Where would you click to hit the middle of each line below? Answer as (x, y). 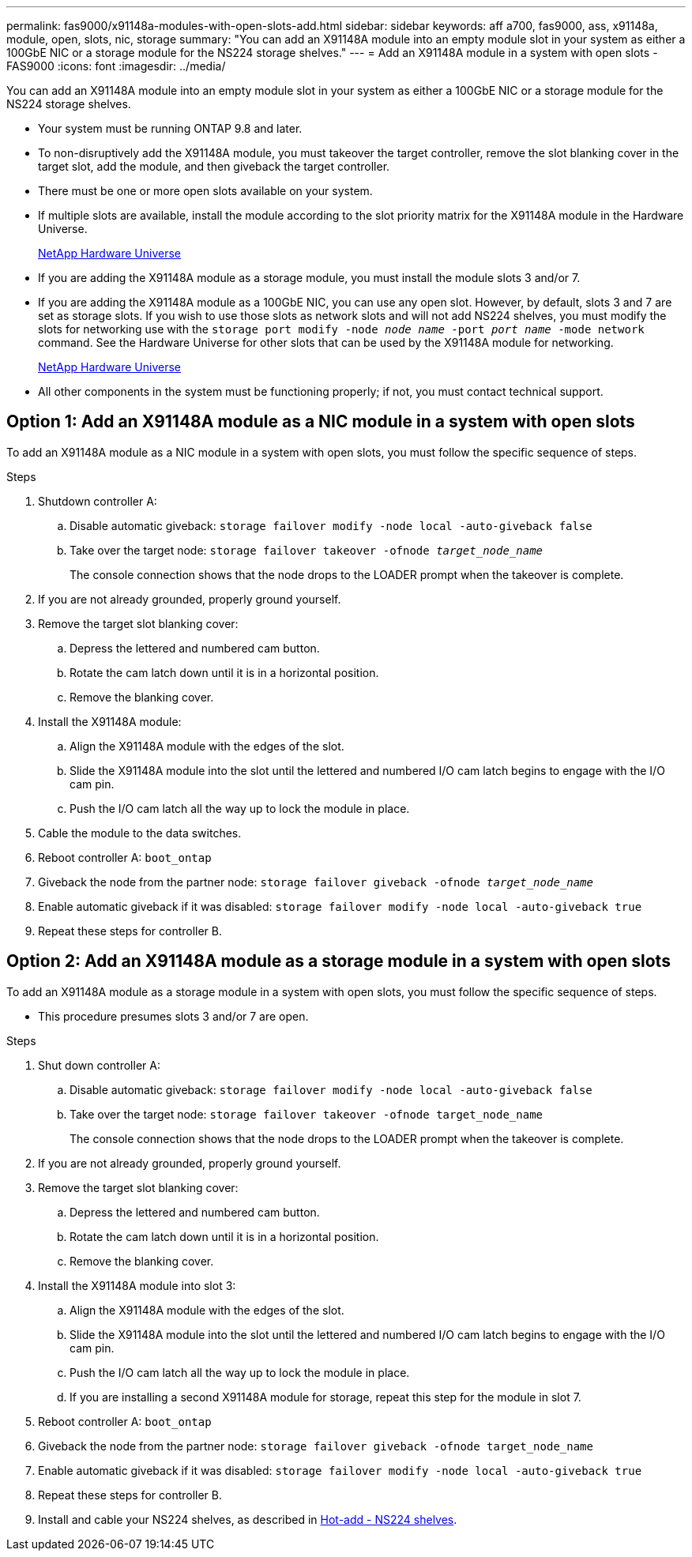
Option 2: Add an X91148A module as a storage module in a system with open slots (338, 961)
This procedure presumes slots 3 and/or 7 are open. (173, 1016)
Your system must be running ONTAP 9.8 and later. (170, 128)
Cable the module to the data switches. (140, 833)
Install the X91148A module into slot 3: (137, 1285)
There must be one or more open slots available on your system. (205, 191)
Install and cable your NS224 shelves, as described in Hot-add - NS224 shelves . (248, 1519)
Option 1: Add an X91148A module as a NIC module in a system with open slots (321, 422)
